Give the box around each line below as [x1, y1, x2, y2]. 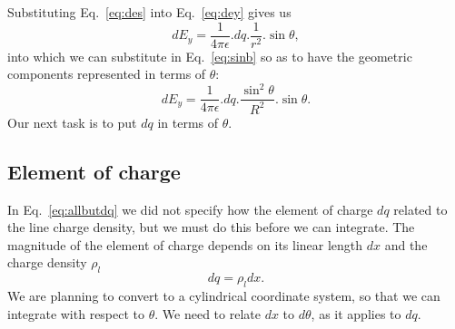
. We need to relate [154, 304, 261, 323]
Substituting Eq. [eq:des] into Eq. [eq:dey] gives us [7, 3, 292, 21]
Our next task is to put [7, 112, 137, 131]
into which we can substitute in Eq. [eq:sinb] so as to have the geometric [7, 46, 412, 65]
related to [393, 199, 448, 218]
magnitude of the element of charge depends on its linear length [7, 235, 363, 254]
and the [384, 235, 428, 254]
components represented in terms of [7, 64, 206, 83]
